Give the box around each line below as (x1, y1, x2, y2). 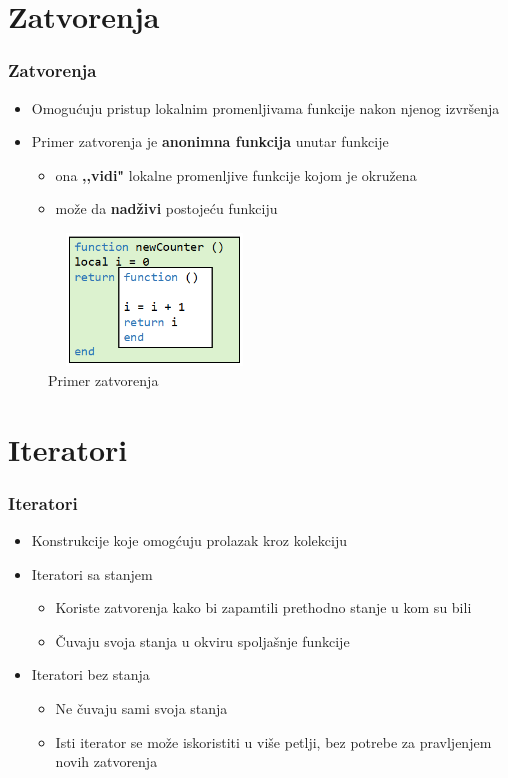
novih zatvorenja (55, 751, 158, 772)
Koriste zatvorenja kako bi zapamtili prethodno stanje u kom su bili (55, 597, 472, 618)
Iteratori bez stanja (31, 664, 150, 685)
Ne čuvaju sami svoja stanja (55, 698, 228, 719)
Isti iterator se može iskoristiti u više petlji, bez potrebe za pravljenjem (55, 731, 492, 752)
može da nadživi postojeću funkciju (55, 198, 278, 219)
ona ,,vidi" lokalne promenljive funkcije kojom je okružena (55, 164, 417, 185)
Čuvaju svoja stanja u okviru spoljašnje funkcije (55, 630, 350, 651)
